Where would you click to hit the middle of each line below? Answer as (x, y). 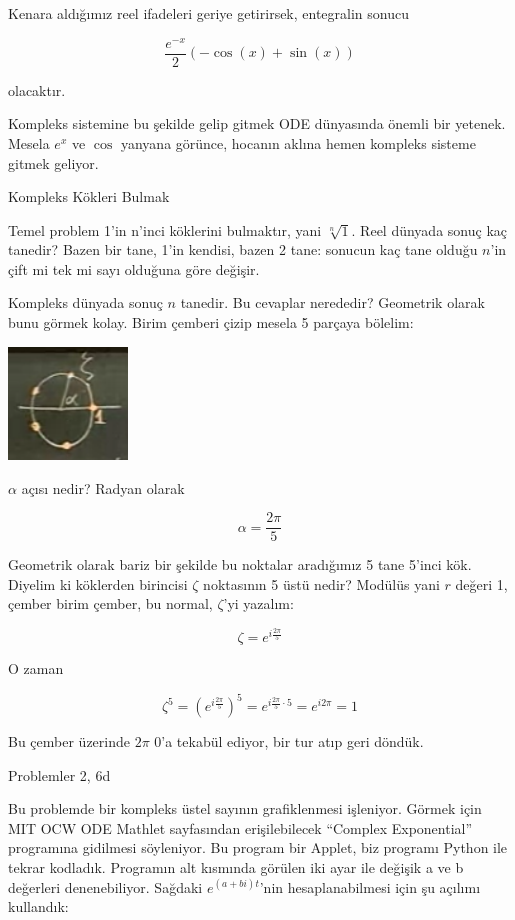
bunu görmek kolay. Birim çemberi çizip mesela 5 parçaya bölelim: (211, 322)
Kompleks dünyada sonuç (85, 302)
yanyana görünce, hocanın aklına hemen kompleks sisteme (298, 142)
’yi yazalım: (258, 603)
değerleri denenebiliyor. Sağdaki (105, 886)
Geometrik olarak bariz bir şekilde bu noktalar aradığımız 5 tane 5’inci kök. (240, 564)
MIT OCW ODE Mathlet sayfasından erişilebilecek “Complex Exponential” (240, 827)
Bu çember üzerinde (69, 741)
